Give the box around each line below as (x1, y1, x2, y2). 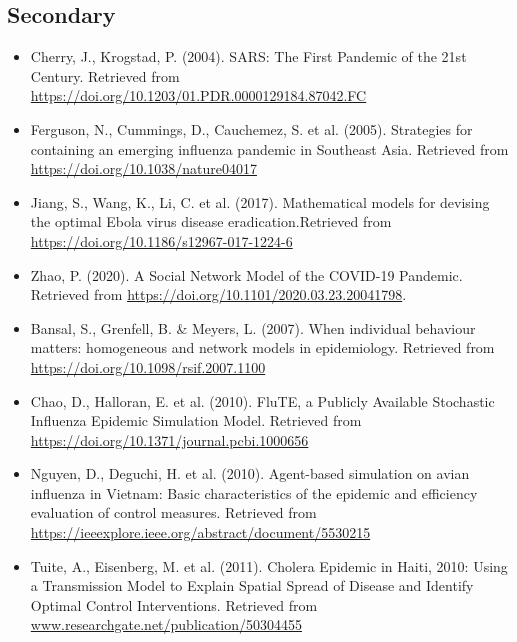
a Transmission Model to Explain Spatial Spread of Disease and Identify (30, 575, 474, 596)
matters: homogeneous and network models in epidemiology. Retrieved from (30, 337, 495, 358)
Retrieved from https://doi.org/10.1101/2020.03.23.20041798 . (30, 284, 407, 305)
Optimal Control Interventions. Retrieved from (30, 594, 318, 615)
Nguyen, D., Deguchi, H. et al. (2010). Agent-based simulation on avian (30, 463, 470, 484)
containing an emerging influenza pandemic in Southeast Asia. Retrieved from (30, 138, 509, 159)
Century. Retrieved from (30, 65, 180, 86)
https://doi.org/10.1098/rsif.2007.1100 (30, 356, 266, 377)
